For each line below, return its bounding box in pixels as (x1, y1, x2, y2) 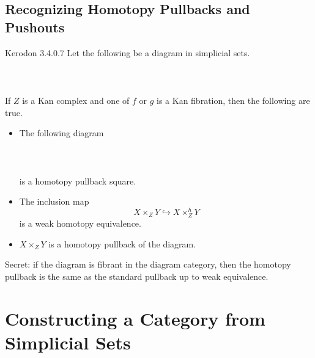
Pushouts (5, 17, 65, 36)
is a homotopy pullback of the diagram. (48, 237, 196, 250)
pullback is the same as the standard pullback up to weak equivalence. (5, 269, 269, 282)
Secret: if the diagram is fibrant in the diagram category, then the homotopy (5, 258, 291, 271)
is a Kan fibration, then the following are (157, 93, 310, 106)
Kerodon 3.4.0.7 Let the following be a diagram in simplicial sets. (5, 46, 250, 59)
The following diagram (19, 126, 104, 139)
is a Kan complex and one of (22, 93, 130, 106)
